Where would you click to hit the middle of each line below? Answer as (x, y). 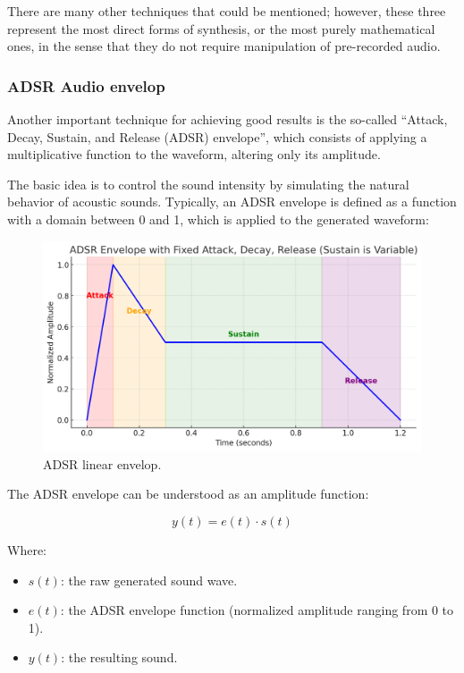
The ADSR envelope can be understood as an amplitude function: (188, 494)
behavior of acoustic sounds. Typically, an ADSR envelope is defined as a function (232, 202)
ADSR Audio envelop (86, 85)
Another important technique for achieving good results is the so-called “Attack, (228, 119)
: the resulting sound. (119, 657)
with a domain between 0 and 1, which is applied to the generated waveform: (218, 219)
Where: (27, 549)
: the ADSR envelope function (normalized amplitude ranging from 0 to (257, 610)
